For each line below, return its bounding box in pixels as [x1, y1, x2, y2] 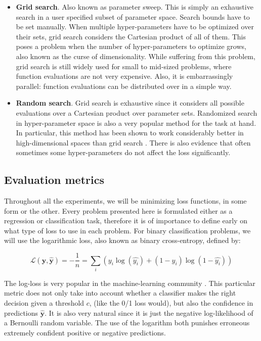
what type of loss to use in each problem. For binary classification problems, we [4, 225, 251, 235]
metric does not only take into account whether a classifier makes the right [4, 287, 236, 298]
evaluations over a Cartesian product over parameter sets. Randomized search [16, 107, 257, 118]
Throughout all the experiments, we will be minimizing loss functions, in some [4, 196, 247, 206]
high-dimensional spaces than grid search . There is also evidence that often [16, 137, 251, 148]
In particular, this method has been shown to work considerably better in [16, 127, 244, 138]
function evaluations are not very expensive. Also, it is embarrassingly [16, 71, 233, 81]
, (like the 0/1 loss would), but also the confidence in [89, 298, 253, 308]
